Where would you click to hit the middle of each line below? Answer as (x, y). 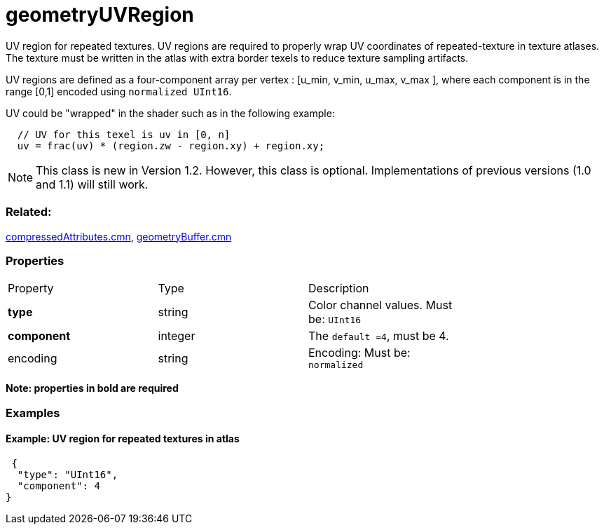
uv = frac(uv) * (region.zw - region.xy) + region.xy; (171, 145)
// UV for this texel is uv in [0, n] (124, 134)
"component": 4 (59, 485)
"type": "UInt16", (68, 474)
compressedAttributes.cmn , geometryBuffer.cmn (119, 236)
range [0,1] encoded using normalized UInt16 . (119, 91)
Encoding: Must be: (359, 353)
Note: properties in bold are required (92, 388)
